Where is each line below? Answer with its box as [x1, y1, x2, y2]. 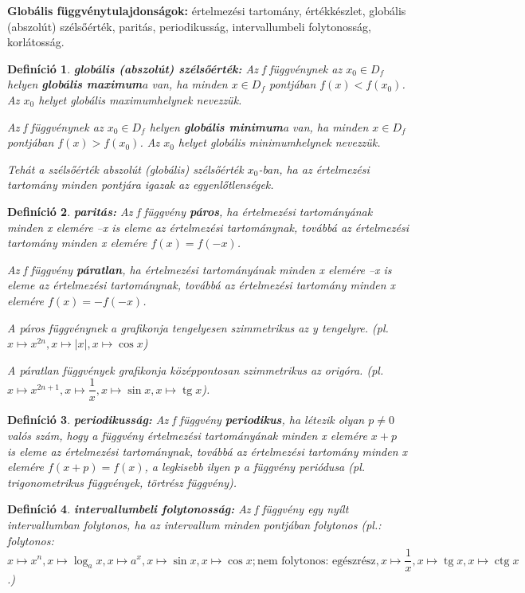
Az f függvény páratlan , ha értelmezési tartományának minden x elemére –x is [7, 261, 392, 277]
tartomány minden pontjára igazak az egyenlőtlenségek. [7, 176, 274, 193]
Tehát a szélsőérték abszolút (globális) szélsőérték [7, 160, 244, 177]
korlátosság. [7, 33, 65, 50]
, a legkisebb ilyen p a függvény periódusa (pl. [144, 458, 366, 475]
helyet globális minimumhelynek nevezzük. [178, 134, 381, 151]
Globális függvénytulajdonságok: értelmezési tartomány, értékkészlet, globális [7, 2, 406, 18]
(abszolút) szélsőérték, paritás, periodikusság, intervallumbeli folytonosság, [7, 18, 371, 34]
